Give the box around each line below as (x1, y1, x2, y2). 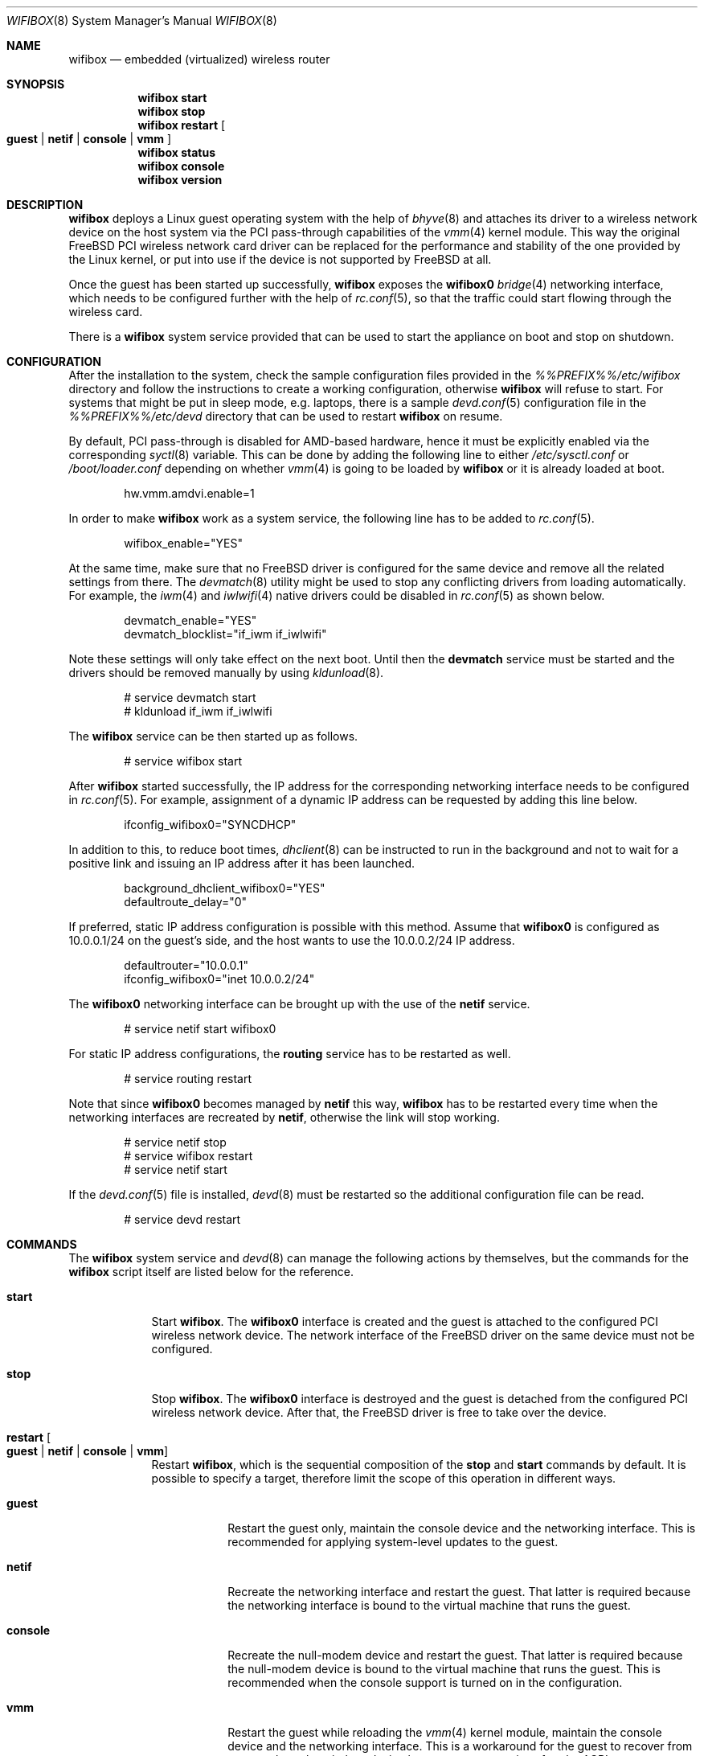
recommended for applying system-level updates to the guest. (227, 1535, 559, 1549)
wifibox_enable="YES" (124, 536, 243, 550)
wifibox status (137, 146, 215, 159)
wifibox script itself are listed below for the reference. (68, 1265, 354, 1278)
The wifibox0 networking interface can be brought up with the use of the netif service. (68, 997, 530, 1011)
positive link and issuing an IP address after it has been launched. (68, 856, 415, 870)
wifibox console (137, 159, 225, 173)
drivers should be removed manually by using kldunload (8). (68, 666, 384, 679)
